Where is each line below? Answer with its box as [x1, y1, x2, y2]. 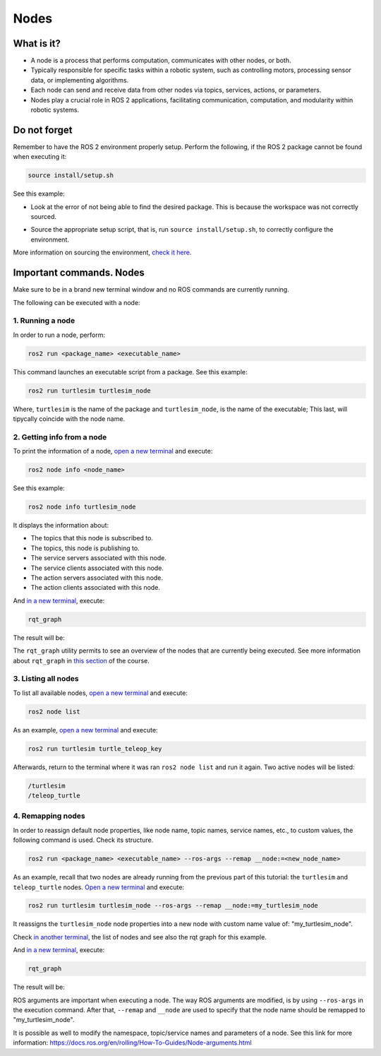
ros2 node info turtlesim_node [28, 503, 137, 511]
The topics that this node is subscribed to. [30, 534, 153, 542]
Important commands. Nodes [13, 267, 145, 279]
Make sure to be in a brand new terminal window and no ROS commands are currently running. [13, 285, 289, 294]
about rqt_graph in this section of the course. [13, 656, 150, 665]
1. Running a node [13, 316, 75, 326]
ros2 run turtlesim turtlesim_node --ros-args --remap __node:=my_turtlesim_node [28, 901, 319, 910]
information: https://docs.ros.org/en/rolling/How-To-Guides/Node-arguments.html [13, 1038, 252, 1047]
